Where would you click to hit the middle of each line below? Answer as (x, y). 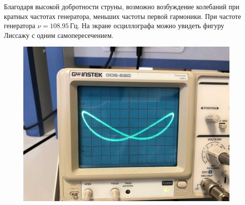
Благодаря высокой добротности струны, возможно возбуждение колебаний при (122, 6)
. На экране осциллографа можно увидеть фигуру (151, 26)
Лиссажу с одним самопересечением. (59, 35)
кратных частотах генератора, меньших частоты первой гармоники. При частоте (122, 16)
